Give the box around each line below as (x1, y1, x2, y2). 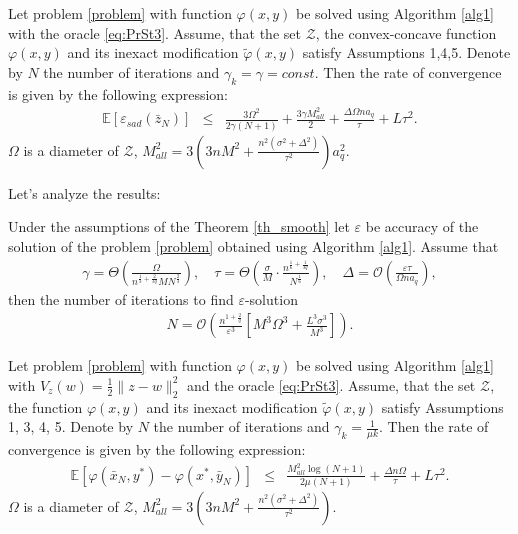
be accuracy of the (365, 216, 479, 237)
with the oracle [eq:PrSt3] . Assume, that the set (8, 22, 301, 43)
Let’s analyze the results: (8, 182, 161, 203)
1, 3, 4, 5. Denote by (8, 416, 134, 437)
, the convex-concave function (315, 22, 497, 43)
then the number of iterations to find (8, 288, 234, 309)
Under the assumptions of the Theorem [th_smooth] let (8, 216, 350, 237)
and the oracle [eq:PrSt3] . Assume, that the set (187, 374, 476, 395)
